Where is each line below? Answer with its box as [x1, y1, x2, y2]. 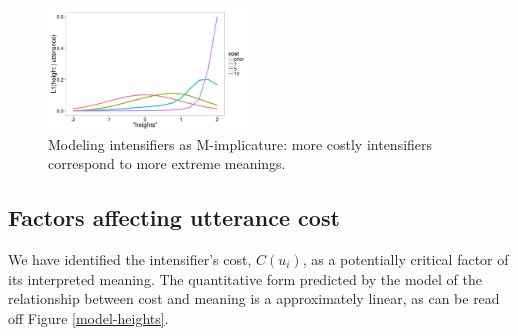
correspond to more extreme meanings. [48, 153, 286, 174]
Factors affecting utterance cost [8, 202, 340, 233]
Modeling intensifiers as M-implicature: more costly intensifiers [48, 133, 433, 154]
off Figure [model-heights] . [8, 307, 169, 328]
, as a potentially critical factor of [302, 249, 509, 269]
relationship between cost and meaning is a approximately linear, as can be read [8, 288, 500, 309]
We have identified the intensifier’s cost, [8, 249, 252, 269]
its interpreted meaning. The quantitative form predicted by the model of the [8, 268, 482, 289]
